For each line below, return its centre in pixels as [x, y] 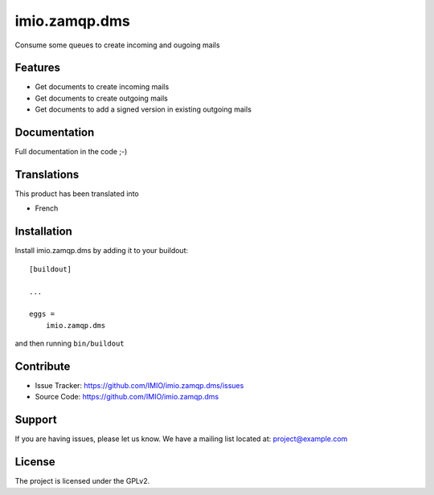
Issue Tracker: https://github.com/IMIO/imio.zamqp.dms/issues [139, 385]
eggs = [42, 314]
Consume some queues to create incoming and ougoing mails [117, 45]
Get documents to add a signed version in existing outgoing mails [143, 109]
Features [37, 68]
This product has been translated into [77, 194]
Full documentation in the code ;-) [71, 152]
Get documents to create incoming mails [102, 87]
